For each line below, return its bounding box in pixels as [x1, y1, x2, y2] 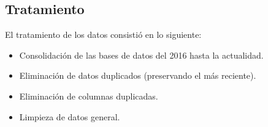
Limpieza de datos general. [19, 110, 120, 123]
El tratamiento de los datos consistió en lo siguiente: [5, 28, 202, 41]
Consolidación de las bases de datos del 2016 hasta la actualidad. [19, 48, 264, 61]
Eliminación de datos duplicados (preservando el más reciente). [19, 69, 256, 82]
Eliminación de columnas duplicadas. [19, 89, 158, 102]
